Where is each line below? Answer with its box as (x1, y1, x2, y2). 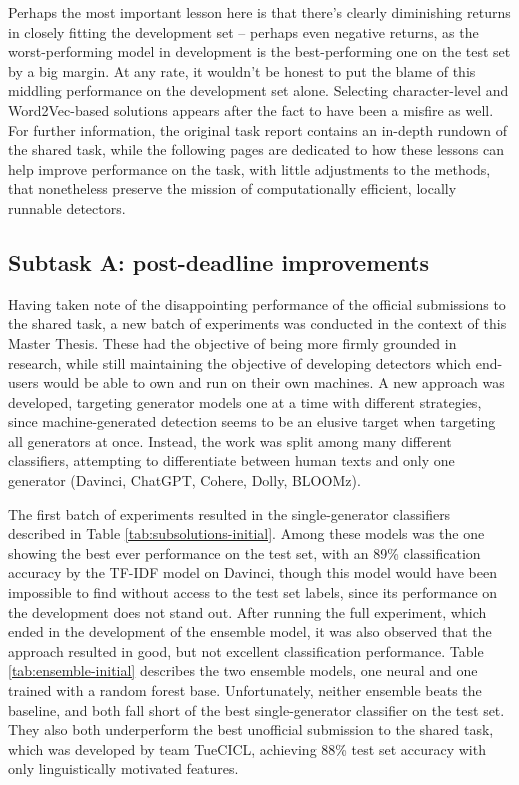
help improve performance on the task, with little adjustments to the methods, (8, 158, 491, 179)
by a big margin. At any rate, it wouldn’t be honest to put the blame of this (8, 60, 476, 81)
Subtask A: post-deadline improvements (8, 246, 429, 277)
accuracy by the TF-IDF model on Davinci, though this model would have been (8, 562, 497, 583)
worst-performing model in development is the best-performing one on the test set (8, 41, 511, 62)
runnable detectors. (8, 197, 126, 218)
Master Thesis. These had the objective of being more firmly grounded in (8, 332, 457, 353)
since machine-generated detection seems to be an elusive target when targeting (8, 411, 496, 432)
